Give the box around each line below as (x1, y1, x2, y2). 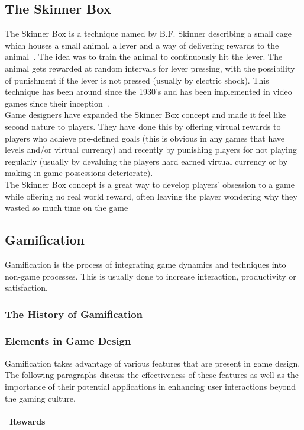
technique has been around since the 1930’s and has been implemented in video (5, 85, 292, 98)
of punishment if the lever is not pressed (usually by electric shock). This (5, 73, 269, 86)
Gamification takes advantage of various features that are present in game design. (5, 357, 300, 369)
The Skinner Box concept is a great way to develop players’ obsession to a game (5, 178, 295, 190)
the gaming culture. (5, 392, 76, 404)
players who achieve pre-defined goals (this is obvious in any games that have (5, 131, 285, 144)
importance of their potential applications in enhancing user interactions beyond (5, 380, 296, 392)
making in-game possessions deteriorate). (5, 166, 153, 179)
